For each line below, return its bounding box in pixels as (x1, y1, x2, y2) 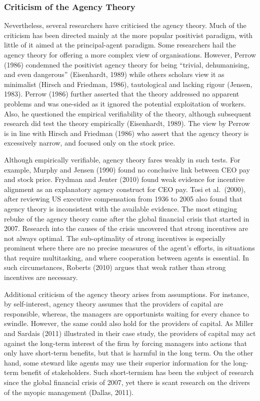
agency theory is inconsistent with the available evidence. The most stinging (4, 203, 237, 213)
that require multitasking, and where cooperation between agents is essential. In (4, 252, 249, 262)
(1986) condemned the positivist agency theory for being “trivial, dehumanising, (4, 59, 249, 69)
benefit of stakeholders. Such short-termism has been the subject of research (20, 367, 254, 377)
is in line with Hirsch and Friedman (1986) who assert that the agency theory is (4, 127, 249, 138)
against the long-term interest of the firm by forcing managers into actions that (4, 337, 247, 348)
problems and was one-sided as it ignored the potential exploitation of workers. (4, 98, 246, 108)
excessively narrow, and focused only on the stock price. (4, 137, 175, 148)
